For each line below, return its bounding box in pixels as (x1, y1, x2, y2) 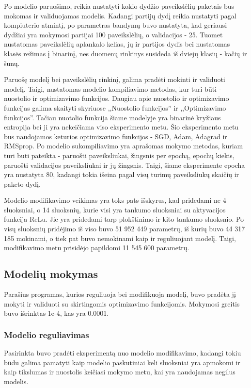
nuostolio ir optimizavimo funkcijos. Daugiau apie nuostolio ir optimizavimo (4, 93, 229, 103)
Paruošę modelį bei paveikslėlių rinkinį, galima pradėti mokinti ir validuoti (4, 74, 225, 84)
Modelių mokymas (4, 266, 98, 281)
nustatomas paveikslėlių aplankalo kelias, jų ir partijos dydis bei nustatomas (4, 39, 230, 49)
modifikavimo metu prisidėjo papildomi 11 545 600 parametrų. (4, 242, 189, 253)
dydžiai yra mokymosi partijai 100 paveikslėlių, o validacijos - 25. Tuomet (4, 29, 223, 39)
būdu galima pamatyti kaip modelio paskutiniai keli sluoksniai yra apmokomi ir (4, 357, 240, 367)
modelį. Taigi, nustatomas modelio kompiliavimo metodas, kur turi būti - (4, 83, 221, 94)
